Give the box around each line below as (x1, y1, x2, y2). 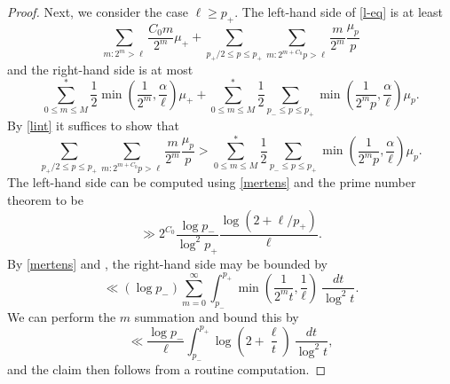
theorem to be (7, 190, 83, 208)
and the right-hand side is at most (7, 59, 193, 78)
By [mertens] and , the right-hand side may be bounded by (7, 254, 328, 272)
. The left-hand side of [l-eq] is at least (234, 3, 443, 20)
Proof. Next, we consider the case (7, 3, 188, 20)
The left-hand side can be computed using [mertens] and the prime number (7, 173, 416, 192)
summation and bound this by (134, 307, 299, 325)
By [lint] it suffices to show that (7, 115, 180, 134)
